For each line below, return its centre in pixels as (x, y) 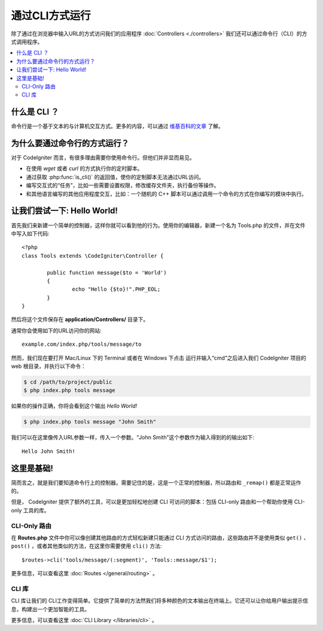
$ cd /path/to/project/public (68, 382)
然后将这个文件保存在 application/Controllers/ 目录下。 (80, 319)
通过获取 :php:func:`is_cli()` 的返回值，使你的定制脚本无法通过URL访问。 (115, 177)
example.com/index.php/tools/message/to (82, 344)
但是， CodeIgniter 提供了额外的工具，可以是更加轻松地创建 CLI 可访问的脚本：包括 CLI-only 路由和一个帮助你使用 (152, 502)
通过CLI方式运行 (51, 16)
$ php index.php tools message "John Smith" (90, 422)
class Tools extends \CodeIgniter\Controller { (93, 256)
